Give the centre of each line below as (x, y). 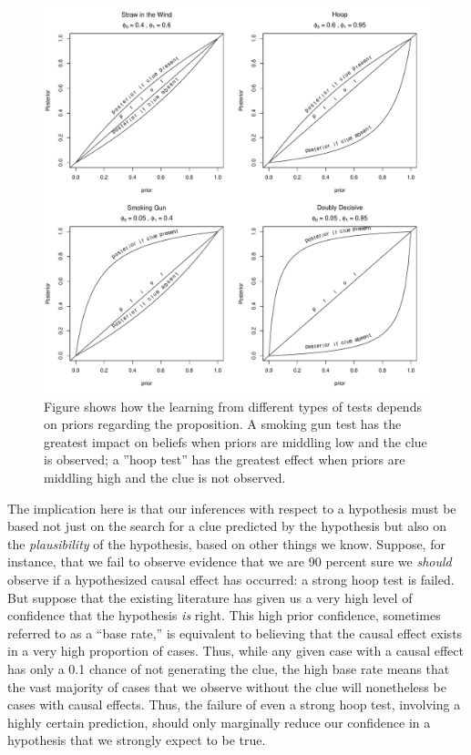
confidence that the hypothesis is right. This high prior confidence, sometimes (224, 615)
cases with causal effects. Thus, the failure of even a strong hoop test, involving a (234, 704)
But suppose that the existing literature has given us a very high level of (210, 597)
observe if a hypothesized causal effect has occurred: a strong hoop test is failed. (231, 579)
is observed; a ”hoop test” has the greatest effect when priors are (225, 459)
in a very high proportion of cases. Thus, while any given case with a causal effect (235, 651)
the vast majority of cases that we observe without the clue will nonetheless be (227, 686)
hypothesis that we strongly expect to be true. (137, 740)
